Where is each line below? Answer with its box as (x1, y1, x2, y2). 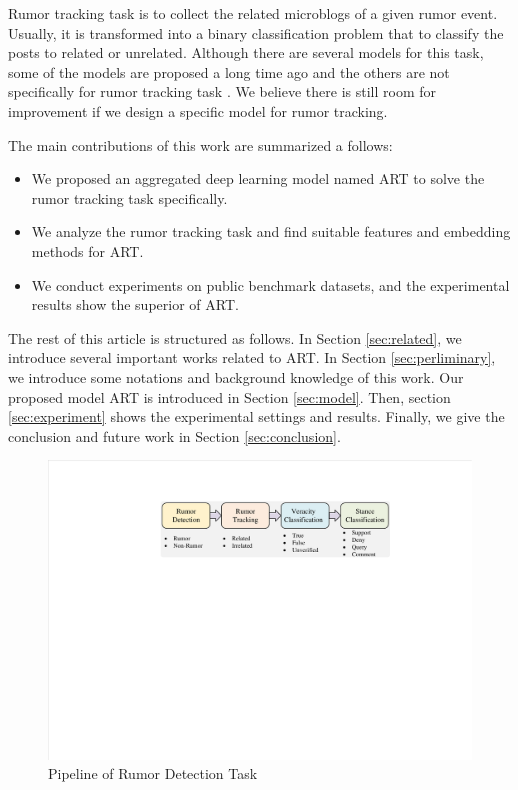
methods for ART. (31, 240, 144, 261)
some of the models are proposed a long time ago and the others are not (8, 61, 450, 82)
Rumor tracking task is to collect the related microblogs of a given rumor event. (8, 3, 498, 23)
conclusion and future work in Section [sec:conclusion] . (8, 425, 341, 446)
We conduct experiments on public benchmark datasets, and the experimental (31, 274, 510, 295)
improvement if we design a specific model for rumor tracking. (8, 100, 388, 121)
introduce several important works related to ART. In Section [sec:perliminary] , (8, 347, 496, 368)
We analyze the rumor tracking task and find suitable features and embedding (31, 221, 511, 242)
